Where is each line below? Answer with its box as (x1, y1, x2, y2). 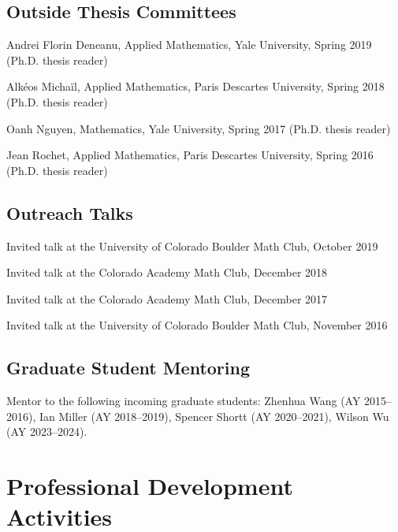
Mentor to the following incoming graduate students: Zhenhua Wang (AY (6, 392, 361, 409)
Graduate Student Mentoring (6, 355, 250, 380)
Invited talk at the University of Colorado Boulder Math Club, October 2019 (6, 237, 378, 254)
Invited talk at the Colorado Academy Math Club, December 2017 (6, 290, 328, 307)
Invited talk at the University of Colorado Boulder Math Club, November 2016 (6, 317, 388, 333)
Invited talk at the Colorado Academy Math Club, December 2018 (6, 264, 328, 281)
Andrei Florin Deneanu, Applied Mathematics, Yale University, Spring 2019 (6, 36, 372, 53)
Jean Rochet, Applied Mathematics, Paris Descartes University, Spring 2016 (6, 147, 374, 163)
